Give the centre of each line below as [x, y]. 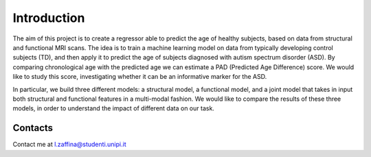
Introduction [49, 18]
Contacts [33, 128]
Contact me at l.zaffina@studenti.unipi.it [69, 145]
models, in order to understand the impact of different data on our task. [113, 108]
